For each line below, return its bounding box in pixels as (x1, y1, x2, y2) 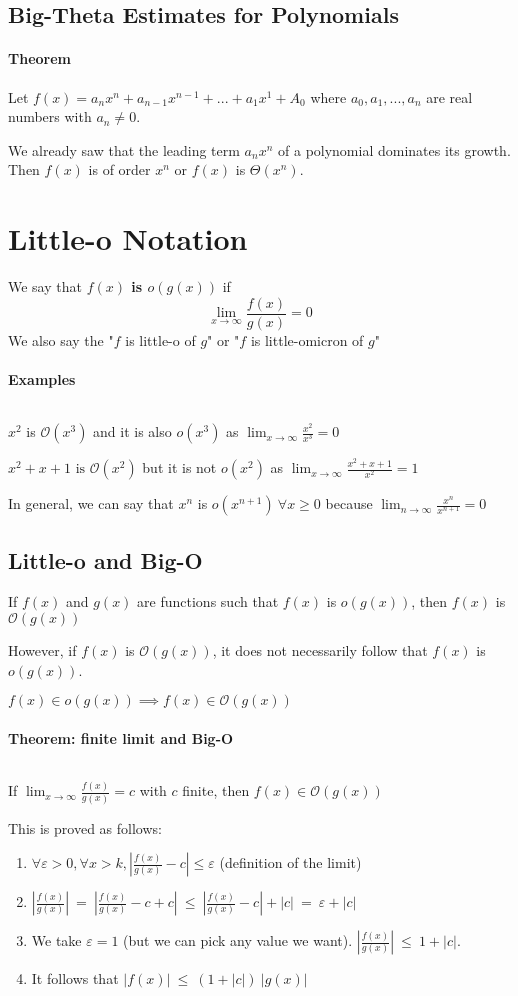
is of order (88, 159, 151, 180)
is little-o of (125, 329, 196, 350)
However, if (8, 639, 77, 660)
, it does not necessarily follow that (212, 639, 428, 660)
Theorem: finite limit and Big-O (8, 727, 234, 748)
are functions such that (137, 591, 279, 612)
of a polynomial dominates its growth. (278, 139, 511, 160)
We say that (8, 276, 82, 297)
